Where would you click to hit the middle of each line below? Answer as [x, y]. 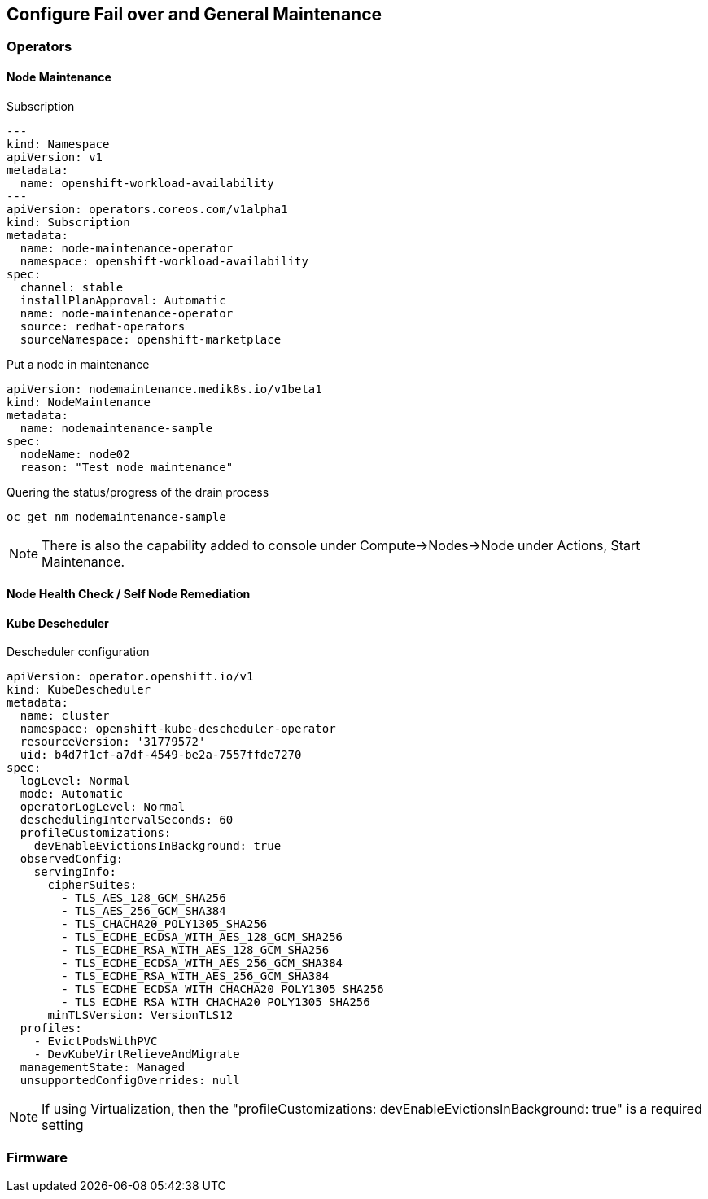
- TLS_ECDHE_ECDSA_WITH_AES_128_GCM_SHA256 [202, 937]
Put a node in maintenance [78, 364]
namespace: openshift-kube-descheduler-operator [178, 729]
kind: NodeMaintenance [79, 402]
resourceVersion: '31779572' [113, 742]
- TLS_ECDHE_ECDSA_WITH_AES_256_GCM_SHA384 [202, 963]
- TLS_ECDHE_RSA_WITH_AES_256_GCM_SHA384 [195, 976]
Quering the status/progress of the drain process [138, 492]
